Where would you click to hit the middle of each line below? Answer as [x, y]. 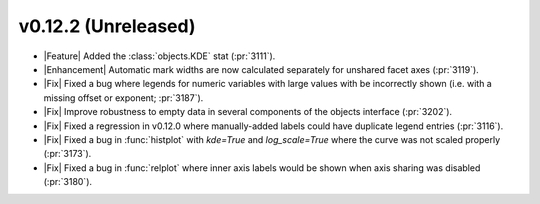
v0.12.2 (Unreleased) [107, 26]
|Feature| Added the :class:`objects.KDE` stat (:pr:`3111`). [159, 56]
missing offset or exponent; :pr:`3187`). [123, 97]
